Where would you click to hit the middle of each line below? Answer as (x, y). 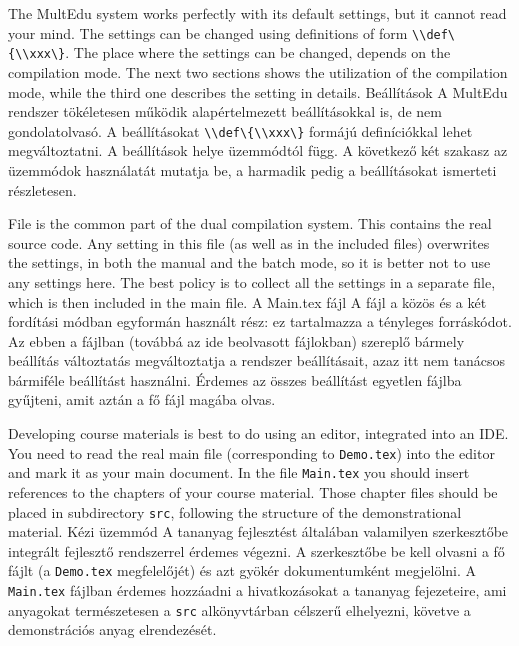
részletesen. (42, 189)
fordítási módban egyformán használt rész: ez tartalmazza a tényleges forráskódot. (260, 321)
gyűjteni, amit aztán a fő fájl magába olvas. (142, 399)
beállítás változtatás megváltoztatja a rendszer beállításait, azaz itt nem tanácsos (257, 360)
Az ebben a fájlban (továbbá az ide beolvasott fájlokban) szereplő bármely (236, 340)
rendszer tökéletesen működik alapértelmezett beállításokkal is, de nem (225, 111)
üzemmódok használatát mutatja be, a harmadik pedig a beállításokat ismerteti (252, 169)
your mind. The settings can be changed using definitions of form (208, 32)
